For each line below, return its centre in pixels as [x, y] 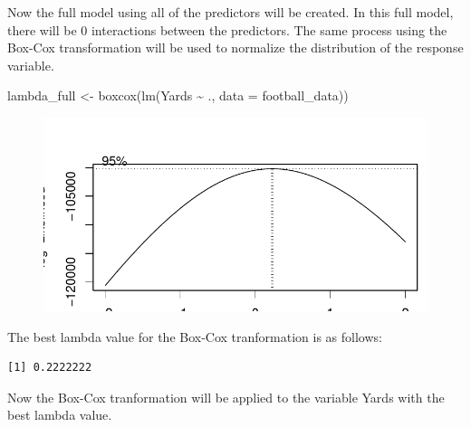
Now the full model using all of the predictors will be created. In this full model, [231, 12]
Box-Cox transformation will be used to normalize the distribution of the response [235, 47]
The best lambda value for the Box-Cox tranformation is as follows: [195, 336]
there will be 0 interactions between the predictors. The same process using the [227, 29]
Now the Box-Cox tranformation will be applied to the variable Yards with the [226, 397]
